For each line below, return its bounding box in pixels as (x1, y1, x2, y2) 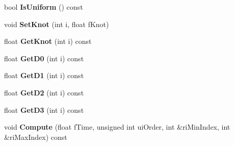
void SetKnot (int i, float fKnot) (4, 18, 109, 29)
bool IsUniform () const (4, 2, 83, 12)
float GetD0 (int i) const (4, 53, 84, 63)
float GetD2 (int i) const (4, 87, 84, 98)
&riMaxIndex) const (4, 131, 67, 142)
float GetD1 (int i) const (4, 70, 84, 81)
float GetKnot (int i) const (4, 36, 92, 46)
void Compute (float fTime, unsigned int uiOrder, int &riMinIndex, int (4, 121, 230, 132)
